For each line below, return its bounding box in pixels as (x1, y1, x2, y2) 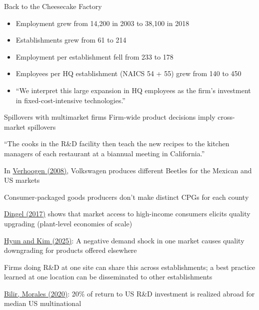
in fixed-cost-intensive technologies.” (15, 95, 125, 105)
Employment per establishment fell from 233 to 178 (15, 51, 173, 62)
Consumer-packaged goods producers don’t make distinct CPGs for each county (4, 191, 249, 202)
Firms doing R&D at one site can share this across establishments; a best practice (4, 261, 255, 272)
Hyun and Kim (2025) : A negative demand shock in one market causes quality (4, 235, 244, 245)
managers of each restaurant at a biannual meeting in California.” (4, 148, 205, 158)
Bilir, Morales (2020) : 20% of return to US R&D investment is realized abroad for (4, 288, 255, 298)
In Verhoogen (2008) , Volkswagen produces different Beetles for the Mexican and (4, 165, 252, 175)
